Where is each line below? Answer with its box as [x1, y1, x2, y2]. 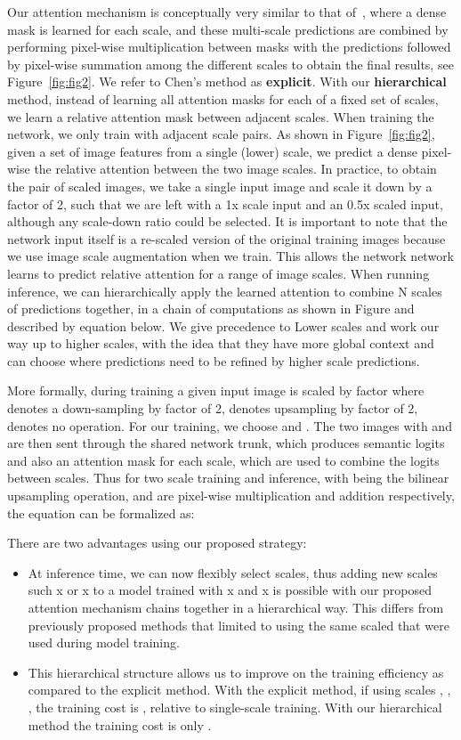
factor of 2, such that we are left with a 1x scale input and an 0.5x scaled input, [7, 194, 443, 213]
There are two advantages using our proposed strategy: [7, 533, 307, 552]
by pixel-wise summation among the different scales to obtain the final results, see [7, 54, 454, 73]
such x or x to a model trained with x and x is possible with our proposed [28, 581, 433, 599]
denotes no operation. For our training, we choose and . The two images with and [7, 416, 452, 435]
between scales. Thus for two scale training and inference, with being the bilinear [7, 468, 449, 487]
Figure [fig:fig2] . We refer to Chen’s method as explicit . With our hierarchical [7, 72, 447, 91]
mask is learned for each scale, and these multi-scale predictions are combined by [7, 20, 449, 38]
